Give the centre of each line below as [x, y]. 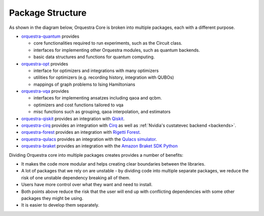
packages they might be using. [52, 198]
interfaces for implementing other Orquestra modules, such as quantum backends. [117, 50]
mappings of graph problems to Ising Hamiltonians [84, 84]
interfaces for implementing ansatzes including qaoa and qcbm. [98, 98]
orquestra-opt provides [45, 64]
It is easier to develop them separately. [60, 205]
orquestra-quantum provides [50, 36]
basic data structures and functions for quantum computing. [94, 57]
